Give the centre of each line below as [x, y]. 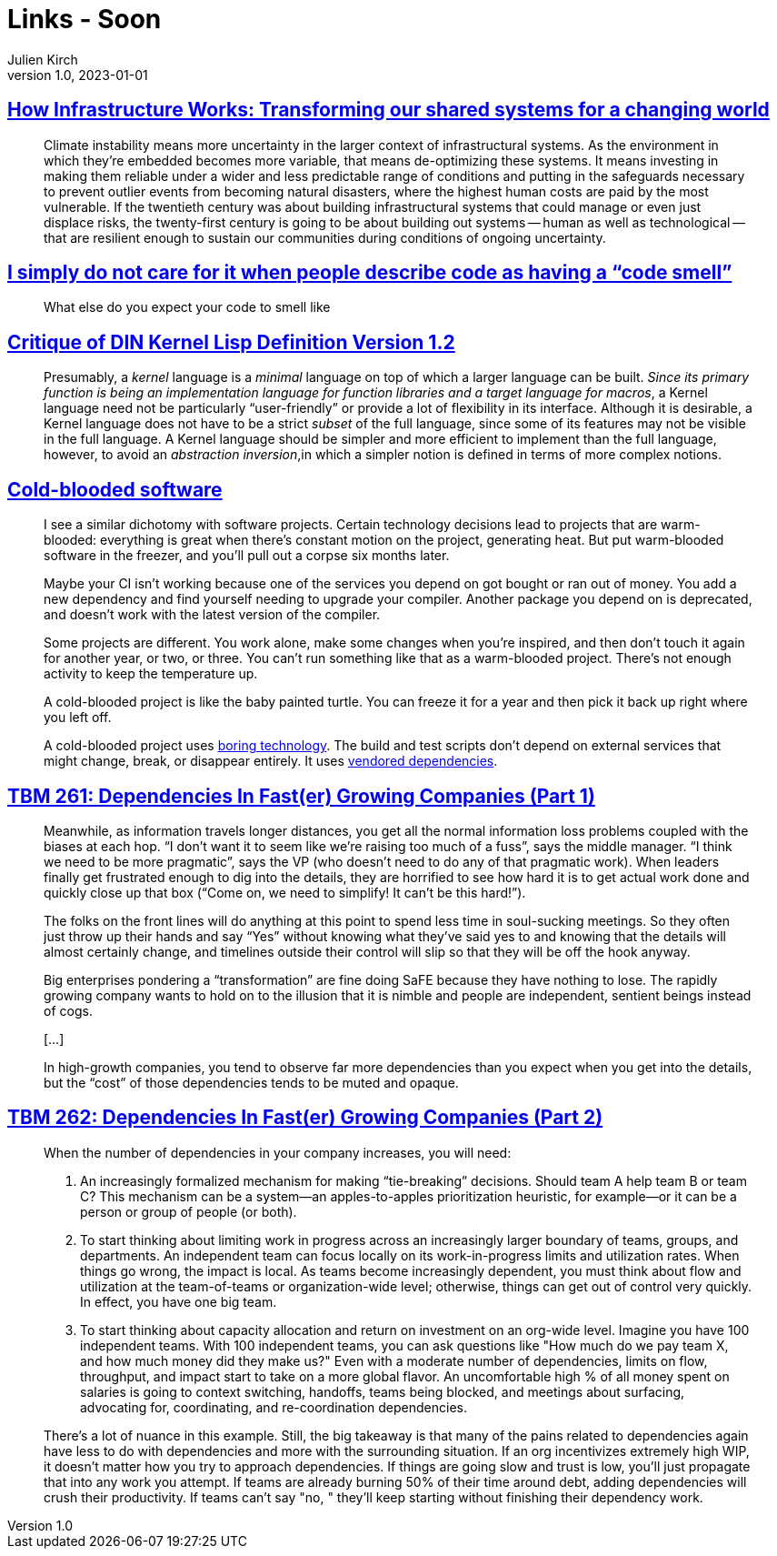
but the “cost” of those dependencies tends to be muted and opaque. [251, 1082]
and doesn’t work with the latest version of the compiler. [212, 615]
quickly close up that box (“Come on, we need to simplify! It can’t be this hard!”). [285, 892]
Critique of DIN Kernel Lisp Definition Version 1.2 [231, 342]
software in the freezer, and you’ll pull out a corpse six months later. [247, 556]
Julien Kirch [43, 59]
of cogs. [68, 1010]
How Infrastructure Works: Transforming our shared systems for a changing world [388, 110]
